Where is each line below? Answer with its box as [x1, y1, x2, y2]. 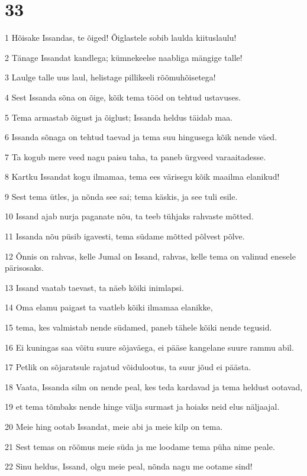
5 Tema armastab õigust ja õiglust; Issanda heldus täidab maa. [5, 111, 233, 123]
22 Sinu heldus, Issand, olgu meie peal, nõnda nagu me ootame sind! [5, 460, 253, 472]
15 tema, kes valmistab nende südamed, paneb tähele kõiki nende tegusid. [5, 321, 272, 333]
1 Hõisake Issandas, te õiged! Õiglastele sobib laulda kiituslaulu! [5, 31, 237, 44]
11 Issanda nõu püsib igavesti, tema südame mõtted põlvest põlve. [5, 230, 245, 242]
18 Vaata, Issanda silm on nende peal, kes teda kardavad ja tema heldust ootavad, [5, 380, 303, 393]
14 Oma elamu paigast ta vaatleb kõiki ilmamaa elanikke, [5, 301, 213, 313]
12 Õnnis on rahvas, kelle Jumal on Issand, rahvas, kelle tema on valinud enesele [5, 250, 296, 262]
